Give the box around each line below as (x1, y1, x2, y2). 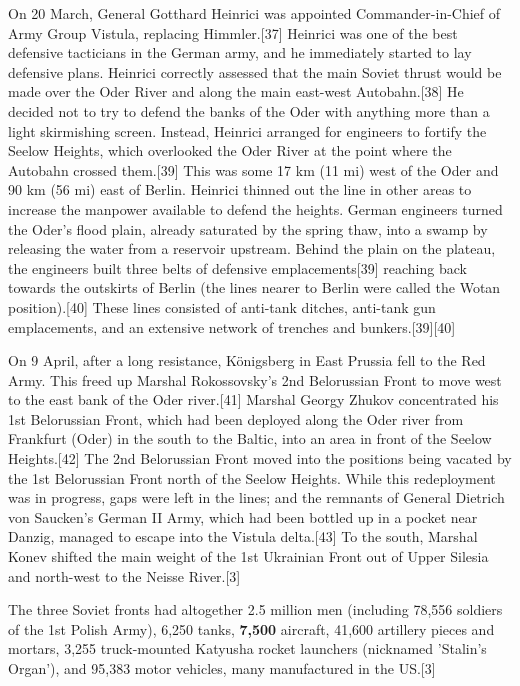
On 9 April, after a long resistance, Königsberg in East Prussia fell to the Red (8, 350, 486, 371)
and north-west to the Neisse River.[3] (8, 565, 241, 586)
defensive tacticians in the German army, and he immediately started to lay (8, 42, 472, 63)
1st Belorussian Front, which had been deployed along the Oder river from (8, 408, 464, 429)
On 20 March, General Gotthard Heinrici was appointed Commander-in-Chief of (8, 3, 501, 23)
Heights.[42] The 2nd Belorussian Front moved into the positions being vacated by (8, 448, 512, 469)
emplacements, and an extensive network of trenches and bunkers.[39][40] (8, 316, 456, 337)
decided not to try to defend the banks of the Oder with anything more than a (8, 100, 490, 121)
